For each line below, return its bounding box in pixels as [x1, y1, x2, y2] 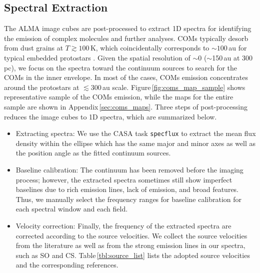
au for [228, 42, 247, 53]
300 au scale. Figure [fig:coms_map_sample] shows [90, 81, 245, 92]
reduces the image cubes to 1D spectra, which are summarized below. [4, 111, 217, 121]
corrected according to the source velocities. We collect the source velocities [15, 230, 247, 240]
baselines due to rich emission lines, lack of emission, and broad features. [15, 184, 239, 194]
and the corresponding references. [15, 259, 118, 270]
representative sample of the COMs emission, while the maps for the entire [4, 91, 233, 102]
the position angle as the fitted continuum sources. [15, 147, 171, 158]
